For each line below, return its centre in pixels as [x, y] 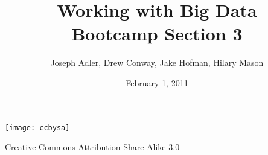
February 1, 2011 [157, 82]
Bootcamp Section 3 [157, 33]
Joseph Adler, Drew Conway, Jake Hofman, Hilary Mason [157, 62]
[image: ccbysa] [37, 128]
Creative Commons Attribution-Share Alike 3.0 [92, 147]
